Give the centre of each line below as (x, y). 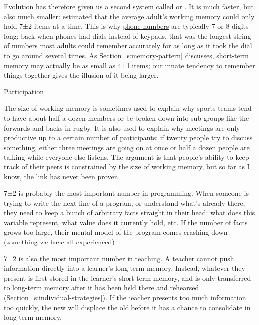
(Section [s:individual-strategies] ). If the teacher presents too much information (125, 297)
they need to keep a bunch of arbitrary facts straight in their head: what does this (129, 212)
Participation (24, 91)
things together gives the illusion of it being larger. (81, 75)
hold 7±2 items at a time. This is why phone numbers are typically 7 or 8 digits (126, 26)
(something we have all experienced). (60, 242)
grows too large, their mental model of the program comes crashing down (116, 232)
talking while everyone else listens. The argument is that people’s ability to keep (127, 157)
